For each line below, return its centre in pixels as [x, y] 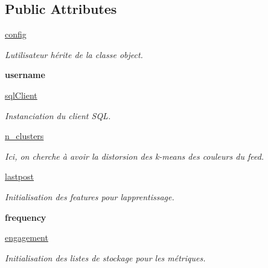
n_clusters [24, 136]
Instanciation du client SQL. [58, 115]
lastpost [19, 176]
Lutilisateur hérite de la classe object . [74, 54]
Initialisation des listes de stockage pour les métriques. [105, 257]
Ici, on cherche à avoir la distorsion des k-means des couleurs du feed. [135, 156]
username [25, 75]
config [16, 34]
